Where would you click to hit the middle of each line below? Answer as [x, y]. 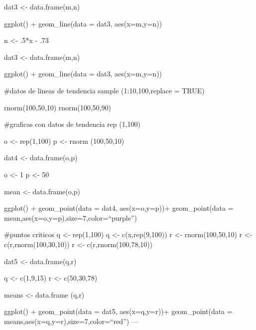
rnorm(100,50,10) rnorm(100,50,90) [58, 107]
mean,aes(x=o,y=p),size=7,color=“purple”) [71, 217]
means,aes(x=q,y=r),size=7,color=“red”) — [71, 321]
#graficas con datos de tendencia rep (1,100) [72, 124]
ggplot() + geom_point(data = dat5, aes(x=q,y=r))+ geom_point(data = [118, 311]
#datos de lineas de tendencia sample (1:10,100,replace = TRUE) [104, 90]
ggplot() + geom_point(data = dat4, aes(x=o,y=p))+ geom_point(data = [119, 208]
